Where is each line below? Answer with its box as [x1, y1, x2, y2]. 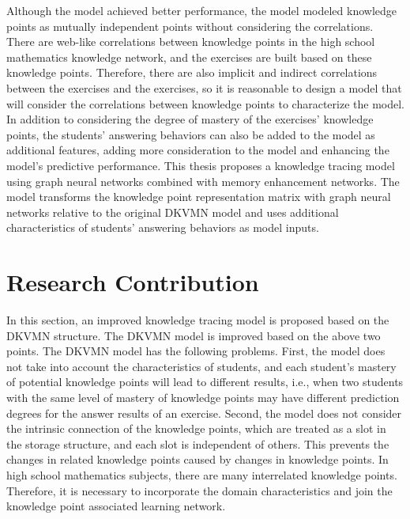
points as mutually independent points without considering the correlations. [6, 17, 374, 34]
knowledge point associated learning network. [6, 498, 226, 514]
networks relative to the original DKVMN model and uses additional [6, 203, 339, 220]
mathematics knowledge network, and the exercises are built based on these [6, 48, 372, 65]
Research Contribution [6, 266, 259, 298]
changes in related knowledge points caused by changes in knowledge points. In [6, 451, 389, 468]
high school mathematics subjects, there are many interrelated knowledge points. [6, 466, 397, 483]
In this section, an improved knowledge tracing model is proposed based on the [6, 312, 389, 328]
